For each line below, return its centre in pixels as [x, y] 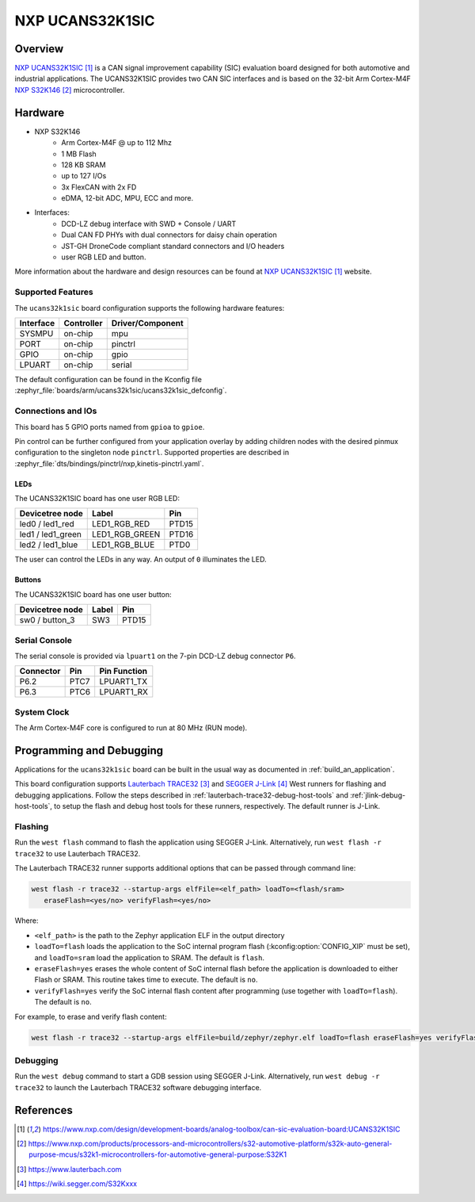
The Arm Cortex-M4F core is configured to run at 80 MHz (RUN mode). [131, 728]
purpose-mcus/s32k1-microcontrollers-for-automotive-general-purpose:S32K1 [158, 1154]
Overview [39, 49]
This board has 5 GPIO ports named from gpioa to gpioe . [110, 427]
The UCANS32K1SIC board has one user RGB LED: [97, 499]
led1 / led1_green [51, 534]
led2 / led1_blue [49, 545]
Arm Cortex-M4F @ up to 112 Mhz [116, 143]
